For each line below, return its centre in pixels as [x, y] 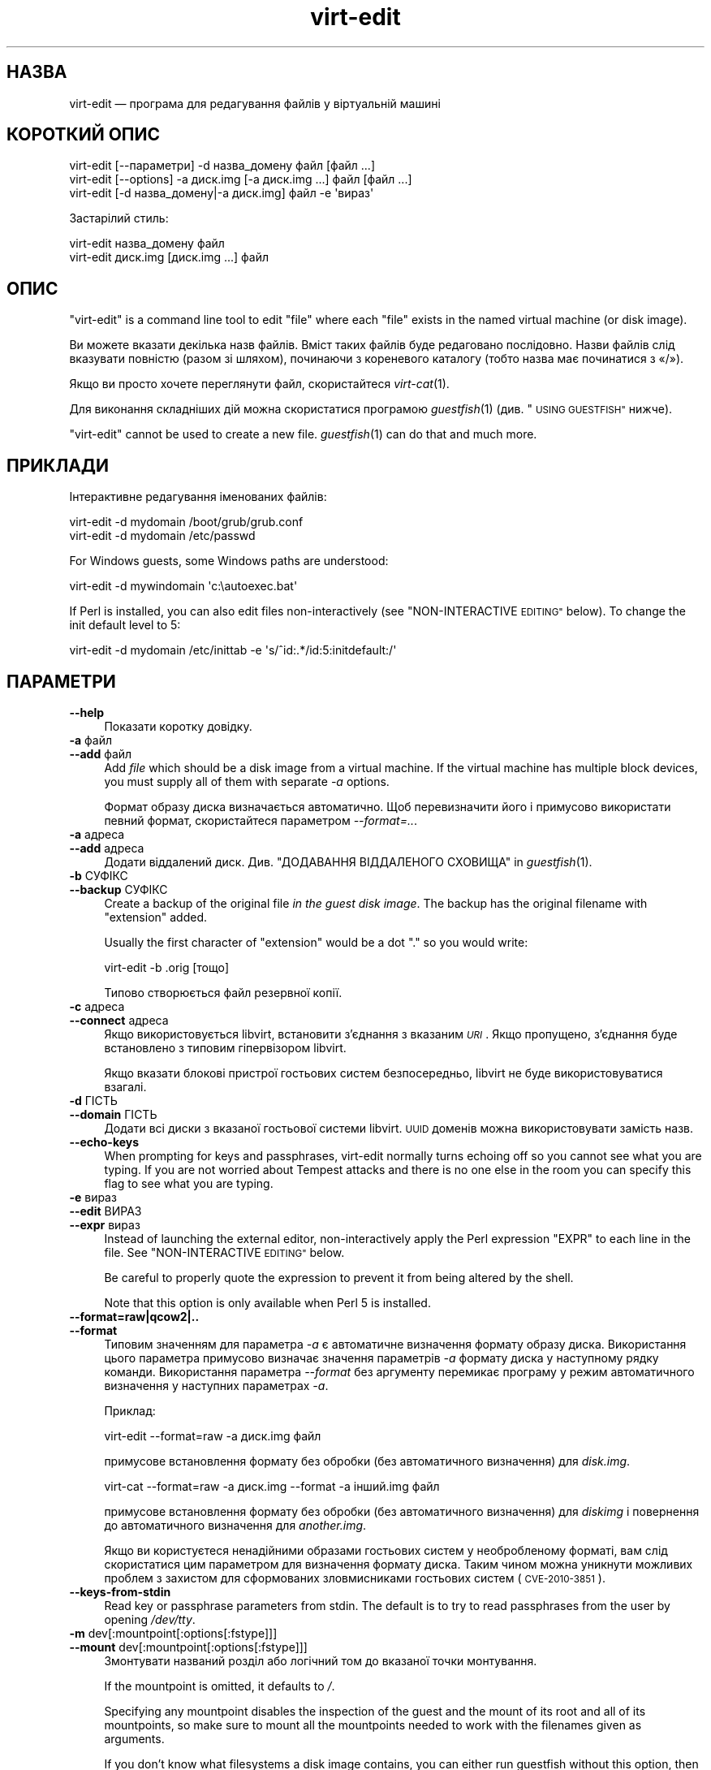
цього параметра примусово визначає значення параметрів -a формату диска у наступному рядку [381, 1358]
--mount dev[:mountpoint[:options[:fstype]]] [188, 1647]
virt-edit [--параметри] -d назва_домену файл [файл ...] [222, 166]
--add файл [101, 753]
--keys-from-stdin [120, 1591]
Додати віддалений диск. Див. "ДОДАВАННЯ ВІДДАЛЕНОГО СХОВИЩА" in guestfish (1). [348, 861]
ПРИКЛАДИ [58, 465]
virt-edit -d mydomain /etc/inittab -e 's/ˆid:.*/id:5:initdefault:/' [233, 650]
